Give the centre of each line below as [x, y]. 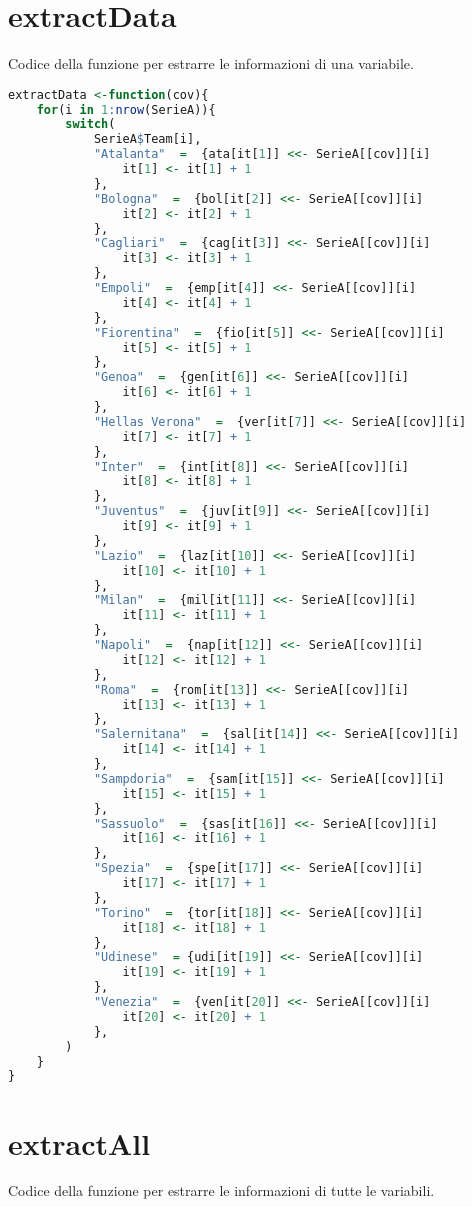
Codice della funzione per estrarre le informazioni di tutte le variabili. [221, 1190]
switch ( [90, 124]
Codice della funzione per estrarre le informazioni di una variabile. [211, 63]
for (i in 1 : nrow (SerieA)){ [126, 109]
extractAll [79, 1142]
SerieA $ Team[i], [147, 139]
